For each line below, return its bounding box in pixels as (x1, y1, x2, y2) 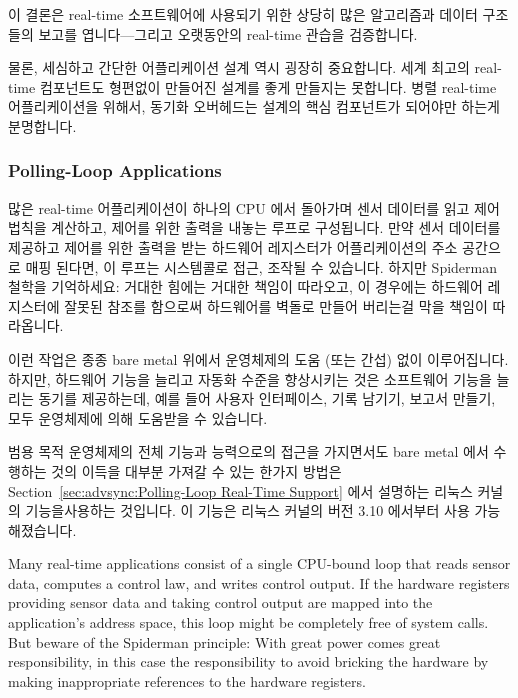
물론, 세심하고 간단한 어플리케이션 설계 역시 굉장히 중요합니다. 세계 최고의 (8, 57, 470, 78)
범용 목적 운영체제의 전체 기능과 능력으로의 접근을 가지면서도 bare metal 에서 (8, 441, 489, 462)
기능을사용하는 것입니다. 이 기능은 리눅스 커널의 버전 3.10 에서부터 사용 (25, 500, 470, 521)
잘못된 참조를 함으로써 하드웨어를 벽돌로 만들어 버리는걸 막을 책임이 (64, 295, 488, 316)
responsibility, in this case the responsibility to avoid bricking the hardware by (8, 651, 489, 672)
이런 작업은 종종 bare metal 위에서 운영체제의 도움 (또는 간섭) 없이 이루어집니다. (8, 348, 509, 369)
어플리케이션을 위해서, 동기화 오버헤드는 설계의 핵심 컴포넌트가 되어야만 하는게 (8, 96, 500, 117)
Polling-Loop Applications (8, 158, 222, 183)
